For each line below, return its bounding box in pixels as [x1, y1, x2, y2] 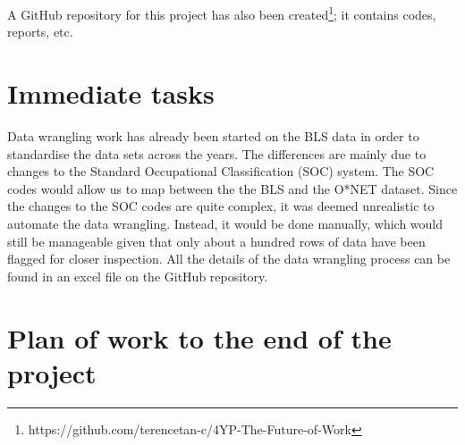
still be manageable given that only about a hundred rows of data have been [7, 231, 426, 250]
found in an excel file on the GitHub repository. [7, 266, 268, 285]
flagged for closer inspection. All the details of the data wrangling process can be [7, 249, 451, 268]
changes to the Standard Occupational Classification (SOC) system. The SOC [7, 162, 435, 181]
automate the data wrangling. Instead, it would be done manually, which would [7, 214, 444, 232]
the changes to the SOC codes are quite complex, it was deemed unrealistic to [7, 197, 435, 215]
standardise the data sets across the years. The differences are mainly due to [7, 144, 427, 163]
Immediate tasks [7, 75, 215, 112]
